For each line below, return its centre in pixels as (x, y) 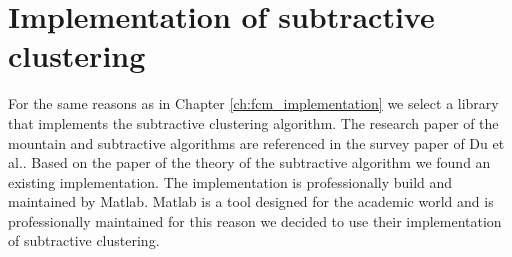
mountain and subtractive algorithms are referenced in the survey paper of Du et (256, 142)
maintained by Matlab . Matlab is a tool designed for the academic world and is (251, 201)
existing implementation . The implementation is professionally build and (230, 181)
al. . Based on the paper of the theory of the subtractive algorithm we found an (249, 162)
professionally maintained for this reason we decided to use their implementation (255, 220)
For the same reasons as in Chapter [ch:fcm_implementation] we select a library (253, 103)
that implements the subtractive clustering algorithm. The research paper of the (253, 122)
